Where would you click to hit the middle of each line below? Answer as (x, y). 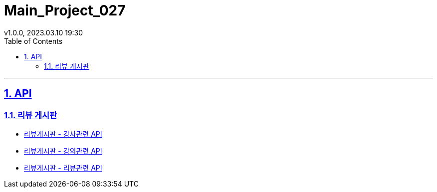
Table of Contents (33, 41)
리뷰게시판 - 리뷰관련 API (63, 168)
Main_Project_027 (65, 10)
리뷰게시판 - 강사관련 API (63, 134)
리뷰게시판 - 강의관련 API (63, 151)
